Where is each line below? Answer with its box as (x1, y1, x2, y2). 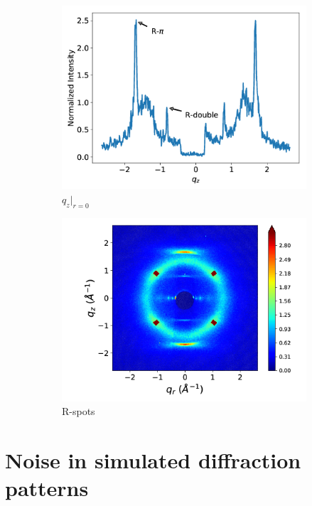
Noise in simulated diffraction (5, 446, 301, 475)
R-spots (62, 404, 95, 419)
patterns (5, 473, 89, 502)
